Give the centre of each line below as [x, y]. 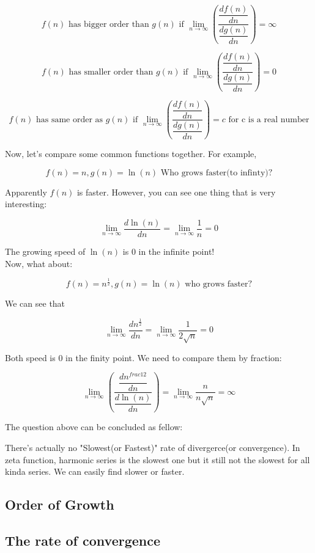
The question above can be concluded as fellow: [94, 427]
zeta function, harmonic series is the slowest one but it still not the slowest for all [157, 459]
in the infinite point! [176, 251]
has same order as [69, 119]
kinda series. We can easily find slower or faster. [95, 471]
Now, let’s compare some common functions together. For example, [131, 154]
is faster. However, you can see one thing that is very [176, 192]
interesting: [26, 204]
